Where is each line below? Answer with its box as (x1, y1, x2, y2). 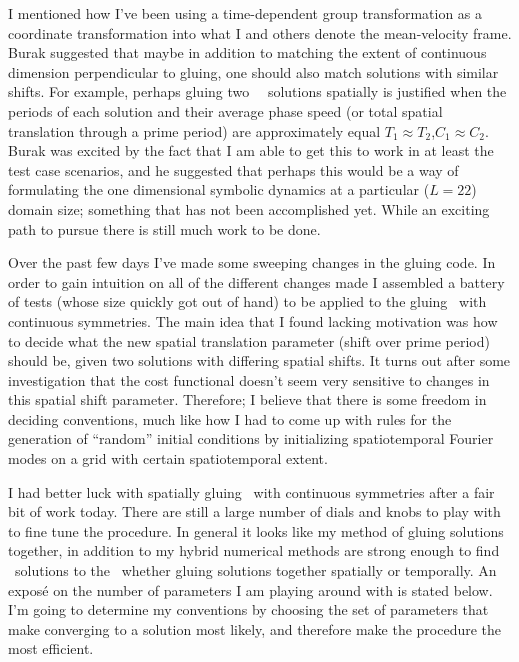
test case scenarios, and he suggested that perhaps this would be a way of (8, 159, 459, 180)
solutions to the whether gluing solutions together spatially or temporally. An (14, 560, 497, 581)
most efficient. (8, 638, 94, 659)
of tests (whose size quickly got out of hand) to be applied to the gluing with (8, 291, 487, 312)
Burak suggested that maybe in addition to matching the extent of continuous (8, 42, 487, 63)
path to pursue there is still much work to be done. (8, 218, 321, 239)
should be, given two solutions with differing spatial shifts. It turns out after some (8, 350, 511, 371)
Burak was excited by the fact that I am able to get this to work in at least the (8, 140, 494, 161)
